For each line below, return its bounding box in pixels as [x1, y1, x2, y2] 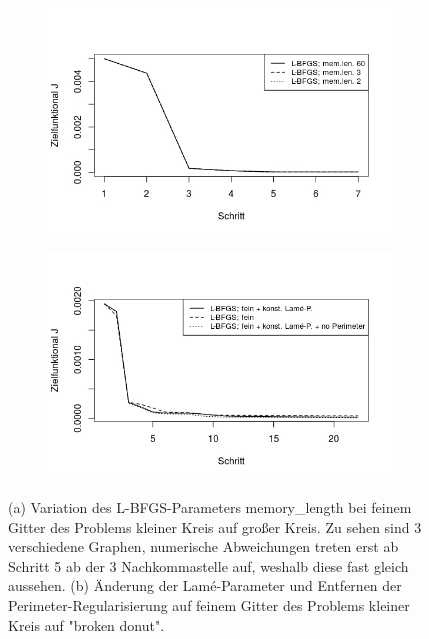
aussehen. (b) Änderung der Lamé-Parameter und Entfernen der [8, 575, 402, 596]
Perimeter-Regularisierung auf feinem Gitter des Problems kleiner [8, 594, 410, 615]
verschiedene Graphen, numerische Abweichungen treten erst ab [8, 536, 399, 557]
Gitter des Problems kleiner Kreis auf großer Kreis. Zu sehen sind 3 [8, 516, 422, 537]
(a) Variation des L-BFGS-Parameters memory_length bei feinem [8, 496, 412, 517]
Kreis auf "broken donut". [8, 614, 165, 635]
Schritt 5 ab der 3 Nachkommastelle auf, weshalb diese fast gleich [8, 555, 409, 576]
